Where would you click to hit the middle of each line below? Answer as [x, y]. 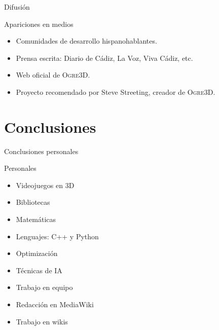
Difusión [17, 7]
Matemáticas [36, 219]
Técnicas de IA [39, 270]
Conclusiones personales [41, 151]
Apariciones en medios [39, 24]
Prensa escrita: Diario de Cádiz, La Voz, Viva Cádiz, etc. [104, 58]
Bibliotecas [33, 202]
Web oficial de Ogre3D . [53, 75]
